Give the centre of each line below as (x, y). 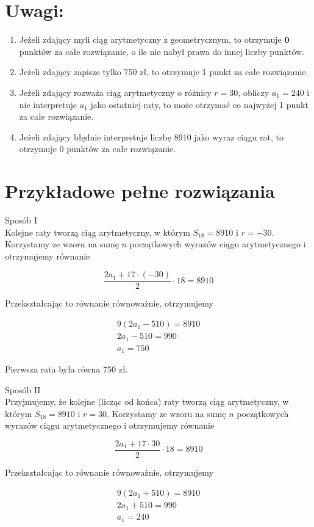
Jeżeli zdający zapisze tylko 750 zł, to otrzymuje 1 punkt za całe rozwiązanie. (164, 72)
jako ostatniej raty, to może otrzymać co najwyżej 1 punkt (199, 104)
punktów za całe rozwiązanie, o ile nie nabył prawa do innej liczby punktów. (162, 51)
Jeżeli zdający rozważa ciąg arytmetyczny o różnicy (115, 92)
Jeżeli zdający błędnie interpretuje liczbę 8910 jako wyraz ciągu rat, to (152, 136)
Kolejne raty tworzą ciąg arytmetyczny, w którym (98, 232)
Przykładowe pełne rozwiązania (140, 191)
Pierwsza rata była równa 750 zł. (66, 369)
